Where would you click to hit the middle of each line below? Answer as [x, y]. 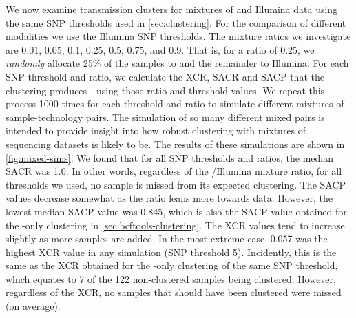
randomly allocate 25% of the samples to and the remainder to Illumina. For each [177, 63]
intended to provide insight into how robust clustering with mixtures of [156, 130]
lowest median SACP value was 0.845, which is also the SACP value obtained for [176, 211]
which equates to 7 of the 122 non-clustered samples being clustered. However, [171, 278]
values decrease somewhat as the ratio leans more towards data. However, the [169, 198]
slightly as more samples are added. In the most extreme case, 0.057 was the [167, 238]
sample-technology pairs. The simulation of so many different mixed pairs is [165, 117]
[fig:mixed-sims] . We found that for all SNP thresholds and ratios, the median [169, 157]
